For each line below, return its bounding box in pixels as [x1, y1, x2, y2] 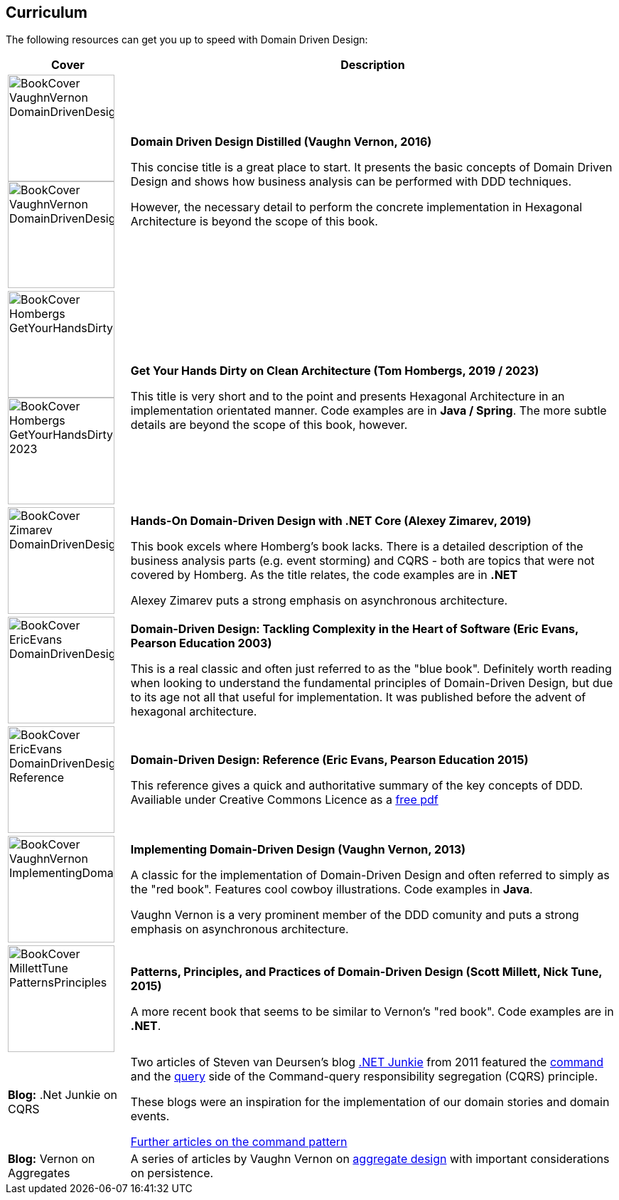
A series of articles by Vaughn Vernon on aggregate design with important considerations [130, 1152, 610, 1167]
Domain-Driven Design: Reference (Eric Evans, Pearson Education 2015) [130, 753, 529, 768]
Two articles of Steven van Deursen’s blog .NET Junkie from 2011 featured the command [130, 1055, 603, 1070]
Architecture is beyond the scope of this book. [130, 214, 378, 229]
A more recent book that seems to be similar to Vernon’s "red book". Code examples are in [130, 1004, 614, 1019]
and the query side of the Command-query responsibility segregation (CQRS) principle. [130, 1069, 598, 1084]
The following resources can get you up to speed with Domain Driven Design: [6, 33, 368, 46]
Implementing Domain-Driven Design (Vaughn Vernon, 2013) [130, 842, 466, 857]
